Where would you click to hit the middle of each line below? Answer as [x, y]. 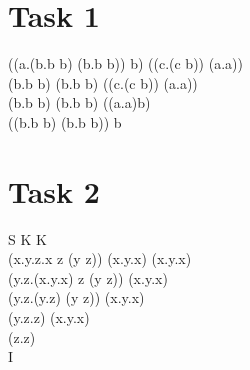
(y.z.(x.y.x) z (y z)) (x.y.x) [88, 277]
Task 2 [54, 190]
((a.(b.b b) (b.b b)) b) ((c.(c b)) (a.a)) [125, 63]
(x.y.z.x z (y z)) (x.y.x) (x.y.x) [100, 258]
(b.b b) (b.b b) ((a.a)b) [79, 102]
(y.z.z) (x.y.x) [49, 317]
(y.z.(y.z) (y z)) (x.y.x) [76, 297]
